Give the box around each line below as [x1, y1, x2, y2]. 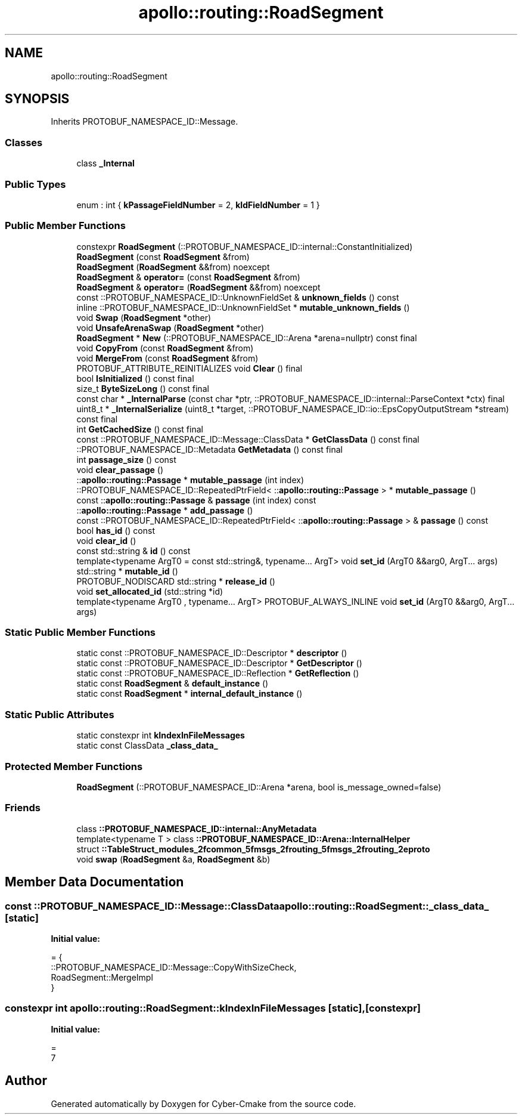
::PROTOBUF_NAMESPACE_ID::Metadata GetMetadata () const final [76, 444, 343, 455]
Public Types [5, 178, 66, 190]
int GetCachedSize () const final [76, 424, 203, 434]
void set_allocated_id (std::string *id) [76, 586, 223, 596]
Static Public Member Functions [5, 626, 156, 639]
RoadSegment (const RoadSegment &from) [76, 251, 250, 262]
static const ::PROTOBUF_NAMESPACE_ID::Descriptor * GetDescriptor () [76, 658, 362, 669]
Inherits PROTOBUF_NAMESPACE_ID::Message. [51, 116, 238, 127]
